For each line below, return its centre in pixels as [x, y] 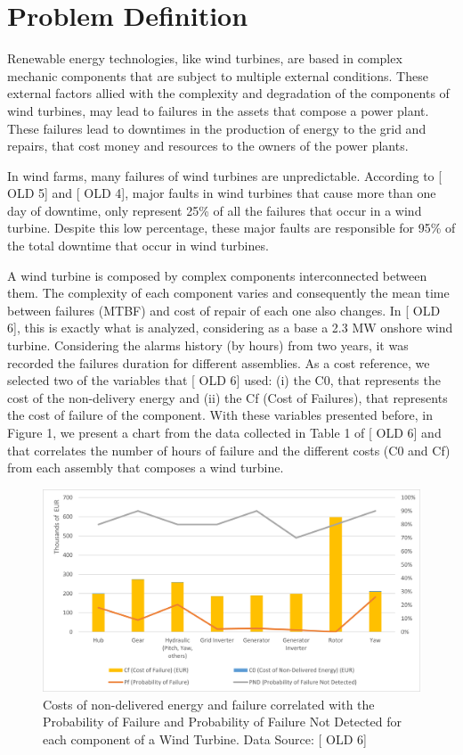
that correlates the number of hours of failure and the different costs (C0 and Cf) [229, 450]
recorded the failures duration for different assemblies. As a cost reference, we [219, 362]
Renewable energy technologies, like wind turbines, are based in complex [205, 58]
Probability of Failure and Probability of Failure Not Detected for [222, 722]
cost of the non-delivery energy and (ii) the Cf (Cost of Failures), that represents [227, 397]
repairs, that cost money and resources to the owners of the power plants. [208, 146]
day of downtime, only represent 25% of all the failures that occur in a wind [215, 210]
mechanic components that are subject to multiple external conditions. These [218, 75]
